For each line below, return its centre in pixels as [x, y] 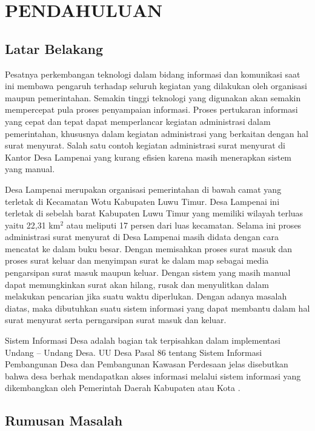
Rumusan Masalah [64, 420]
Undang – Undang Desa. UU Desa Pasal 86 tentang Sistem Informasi [134, 352]
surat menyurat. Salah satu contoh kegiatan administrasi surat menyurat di [145, 145]
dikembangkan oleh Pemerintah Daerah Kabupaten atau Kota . [123, 388]
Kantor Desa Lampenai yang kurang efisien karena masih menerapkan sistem [148, 157]
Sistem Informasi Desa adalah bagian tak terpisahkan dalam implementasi [143, 340]
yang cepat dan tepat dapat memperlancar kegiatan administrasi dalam [138, 121]
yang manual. [30, 169]
